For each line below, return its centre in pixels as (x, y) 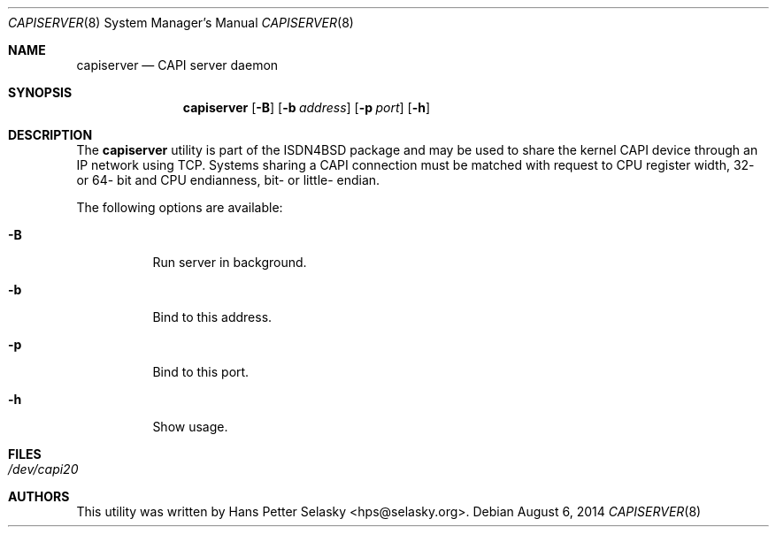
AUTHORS (39, 496)
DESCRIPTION (50, 135)
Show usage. (190, 427)
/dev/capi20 (43, 469)
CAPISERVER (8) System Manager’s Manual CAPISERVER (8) (181, 23)
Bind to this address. (212, 317)
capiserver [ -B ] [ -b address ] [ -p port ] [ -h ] (307, 107)
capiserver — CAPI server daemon (177, 65)
